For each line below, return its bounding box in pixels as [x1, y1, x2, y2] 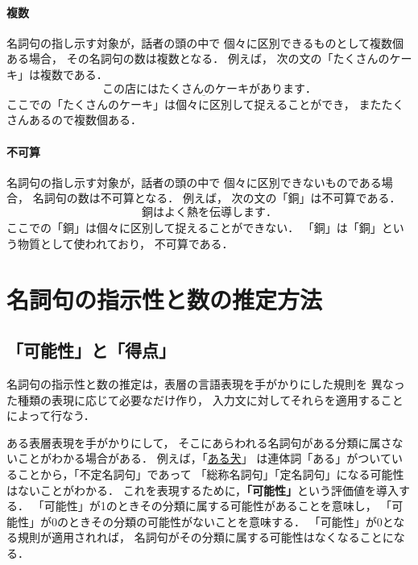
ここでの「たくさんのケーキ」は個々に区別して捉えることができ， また [6, 95, 382, 112]
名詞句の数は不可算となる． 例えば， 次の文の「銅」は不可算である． [32, 189, 401, 206]
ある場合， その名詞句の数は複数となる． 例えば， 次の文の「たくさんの [6, 50, 390, 67]
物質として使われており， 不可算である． [17, 235, 234, 251]
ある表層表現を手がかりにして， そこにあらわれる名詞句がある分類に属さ [6, 434, 392, 451]
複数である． [39, 65, 108, 82]
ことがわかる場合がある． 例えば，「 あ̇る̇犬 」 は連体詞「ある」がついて [17, 450, 391, 467]
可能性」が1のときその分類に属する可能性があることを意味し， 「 [43, 497, 392, 514]
